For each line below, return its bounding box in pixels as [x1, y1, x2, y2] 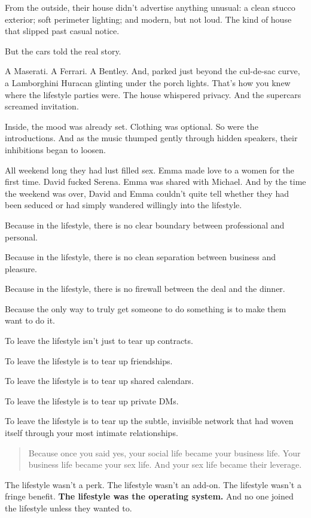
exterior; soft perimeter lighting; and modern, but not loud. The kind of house [5, 13, 292, 25]
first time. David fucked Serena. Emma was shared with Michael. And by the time [5, 175, 306, 188]
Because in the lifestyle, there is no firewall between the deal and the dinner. [5, 282, 285, 295]
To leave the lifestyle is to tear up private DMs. [5, 394, 179, 407]
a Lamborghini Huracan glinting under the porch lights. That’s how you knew [5, 76, 291, 89]
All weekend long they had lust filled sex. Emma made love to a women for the [5, 163, 294, 176]
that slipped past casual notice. [5, 25, 120, 37]
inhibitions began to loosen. [5, 143, 106, 156]
